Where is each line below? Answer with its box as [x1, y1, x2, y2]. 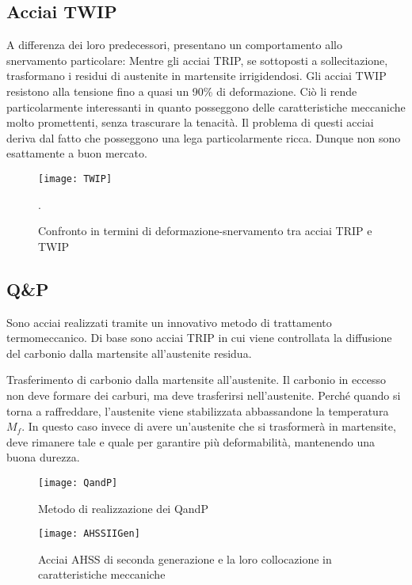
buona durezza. [6, 449, 80, 465]
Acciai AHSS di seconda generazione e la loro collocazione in [38, 550, 332, 567]
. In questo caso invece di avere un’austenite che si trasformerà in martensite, [21, 418, 396, 435]
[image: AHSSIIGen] [38, 528, 140, 540]
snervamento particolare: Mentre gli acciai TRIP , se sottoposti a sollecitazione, [6, 51, 388, 68]
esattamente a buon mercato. [6, 145, 147, 161]
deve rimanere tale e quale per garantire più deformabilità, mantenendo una [6, 433, 375, 450]
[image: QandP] [38, 477, 118, 488]
